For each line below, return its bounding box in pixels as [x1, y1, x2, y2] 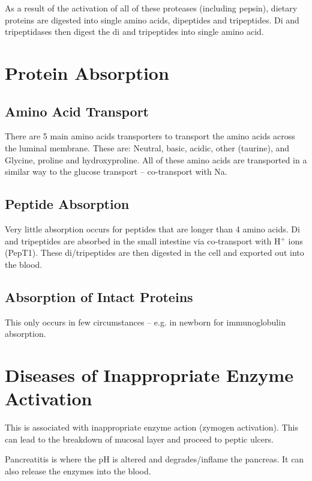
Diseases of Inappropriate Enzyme [5, 362, 293, 387]
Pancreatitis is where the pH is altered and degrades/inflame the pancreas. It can [5, 453, 304, 465]
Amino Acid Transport [5, 101, 149, 120]
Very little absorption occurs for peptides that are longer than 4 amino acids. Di [5, 222, 300, 235]
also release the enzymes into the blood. [5, 464, 151, 477]
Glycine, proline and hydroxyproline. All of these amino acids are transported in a [5, 153, 307, 166]
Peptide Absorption [5, 195, 130, 213]
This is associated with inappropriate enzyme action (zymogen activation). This [5, 421, 298, 434]
